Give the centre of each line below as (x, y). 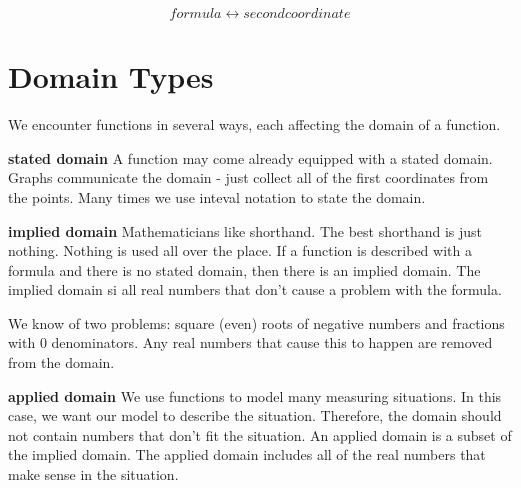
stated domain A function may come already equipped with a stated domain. (250, 157)
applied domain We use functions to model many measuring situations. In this (255, 395)
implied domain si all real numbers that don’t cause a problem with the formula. (255, 289)
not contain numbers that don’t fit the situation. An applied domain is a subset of (260, 434)
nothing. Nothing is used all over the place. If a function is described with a (240, 250)
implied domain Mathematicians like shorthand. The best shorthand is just (245, 230)
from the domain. (61, 362)
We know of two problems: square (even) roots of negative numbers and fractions (256, 322)
